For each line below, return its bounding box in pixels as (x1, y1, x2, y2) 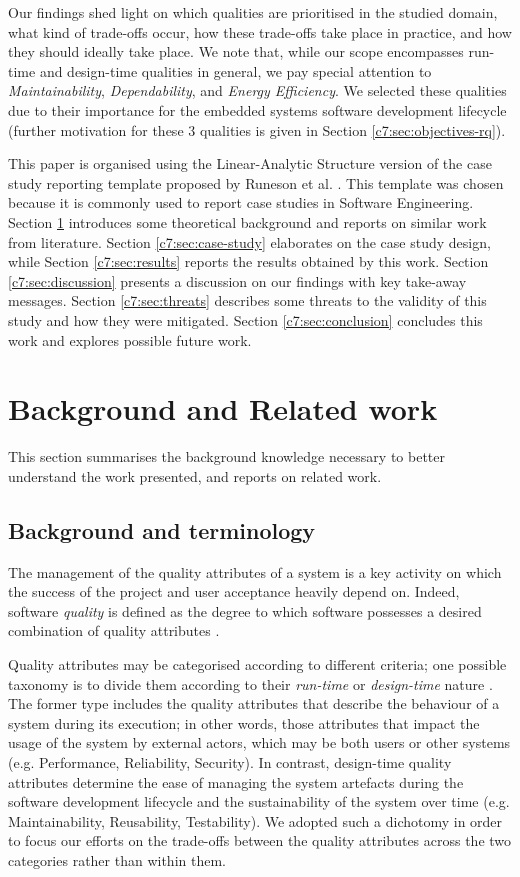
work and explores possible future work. (8, 329, 252, 350)
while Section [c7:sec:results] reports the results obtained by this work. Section (8, 251, 489, 272)
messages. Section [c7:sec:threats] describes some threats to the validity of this (8, 290, 487, 311)
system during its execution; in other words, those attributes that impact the (8, 712, 480, 733)
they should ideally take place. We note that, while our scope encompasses (8, 41, 464, 62)
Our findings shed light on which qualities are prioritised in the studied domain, (8, 2, 498, 22)
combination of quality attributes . (8, 620, 220, 641)
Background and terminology (8, 514, 316, 545)
